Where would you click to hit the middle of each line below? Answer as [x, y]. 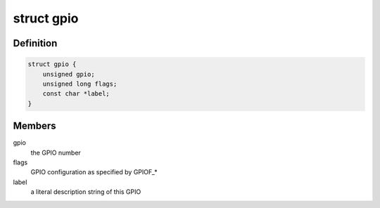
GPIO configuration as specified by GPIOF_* [94, 172]
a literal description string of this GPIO [86, 192]
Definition [35, 43]
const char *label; [76, 94]
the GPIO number [56, 152]
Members [34, 126]
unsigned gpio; [69, 74]
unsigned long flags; [80, 84]
